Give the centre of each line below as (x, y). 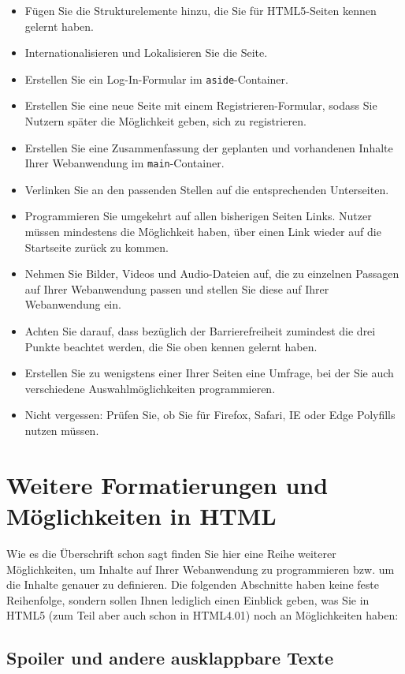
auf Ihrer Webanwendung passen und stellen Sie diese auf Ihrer (177, 288)
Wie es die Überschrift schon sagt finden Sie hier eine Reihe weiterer (171, 553)
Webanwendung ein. (73, 304)
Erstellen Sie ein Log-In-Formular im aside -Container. (156, 79)
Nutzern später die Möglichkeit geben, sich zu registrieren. (165, 121)
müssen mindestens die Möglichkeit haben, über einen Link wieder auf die (203, 232)
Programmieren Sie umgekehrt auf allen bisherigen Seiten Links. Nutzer (198, 216)
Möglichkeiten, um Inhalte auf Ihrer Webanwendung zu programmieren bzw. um (201, 569)
